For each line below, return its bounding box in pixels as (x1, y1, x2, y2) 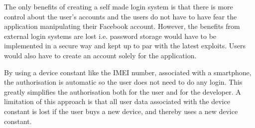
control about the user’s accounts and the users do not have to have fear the (4, 11, 237, 21)
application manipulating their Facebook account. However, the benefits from (4, 21, 240, 31)
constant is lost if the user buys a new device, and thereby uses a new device (4, 106, 238, 116)
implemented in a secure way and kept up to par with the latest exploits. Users (4, 40, 246, 51)
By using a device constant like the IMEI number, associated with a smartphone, (4, 67, 252, 77)
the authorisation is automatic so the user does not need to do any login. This (4, 77, 243, 87)
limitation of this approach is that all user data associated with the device (4, 96, 230, 107)
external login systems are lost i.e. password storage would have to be (4, 30, 217, 41)
